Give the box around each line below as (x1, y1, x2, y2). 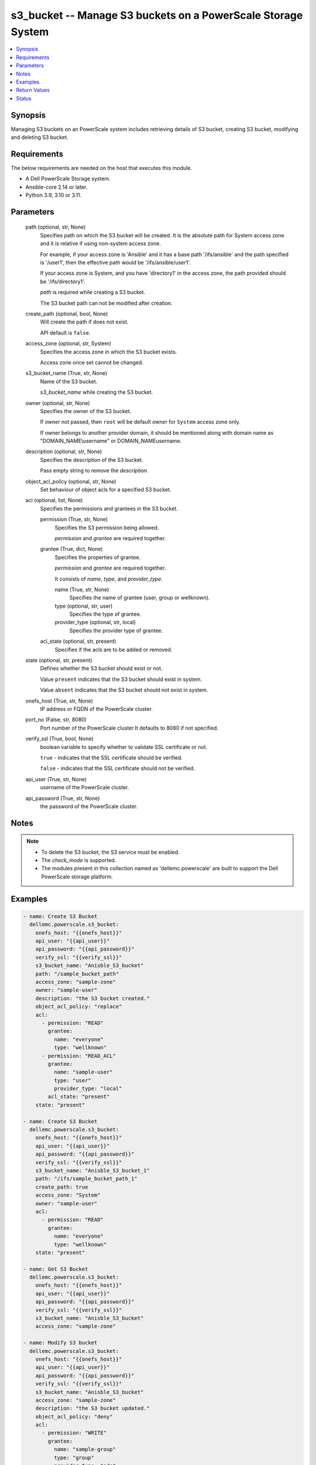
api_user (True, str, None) (25, 775, 87, 782)
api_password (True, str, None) (25, 795, 100, 802)
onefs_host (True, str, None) (25, 697, 94, 704)
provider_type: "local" (53, 1085, 122, 1092)
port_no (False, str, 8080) (25, 716, 87, 723)
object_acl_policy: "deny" (35, 1413, 114, 1420)
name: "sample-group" (53, 1446, 116, 1453)
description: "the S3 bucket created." (35, 995, 150, 1001)
